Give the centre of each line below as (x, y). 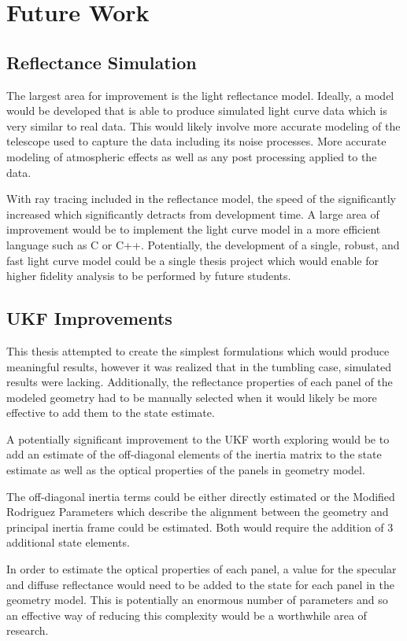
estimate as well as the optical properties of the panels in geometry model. (186, 470)
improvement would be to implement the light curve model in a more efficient (194, 229)
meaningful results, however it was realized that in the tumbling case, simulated (199, 366)
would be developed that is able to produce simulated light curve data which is (197, 111)
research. (28, 630)
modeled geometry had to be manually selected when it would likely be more (192, 397)
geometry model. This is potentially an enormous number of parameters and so (197, 600)
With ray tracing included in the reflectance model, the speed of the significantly (201, 199)
